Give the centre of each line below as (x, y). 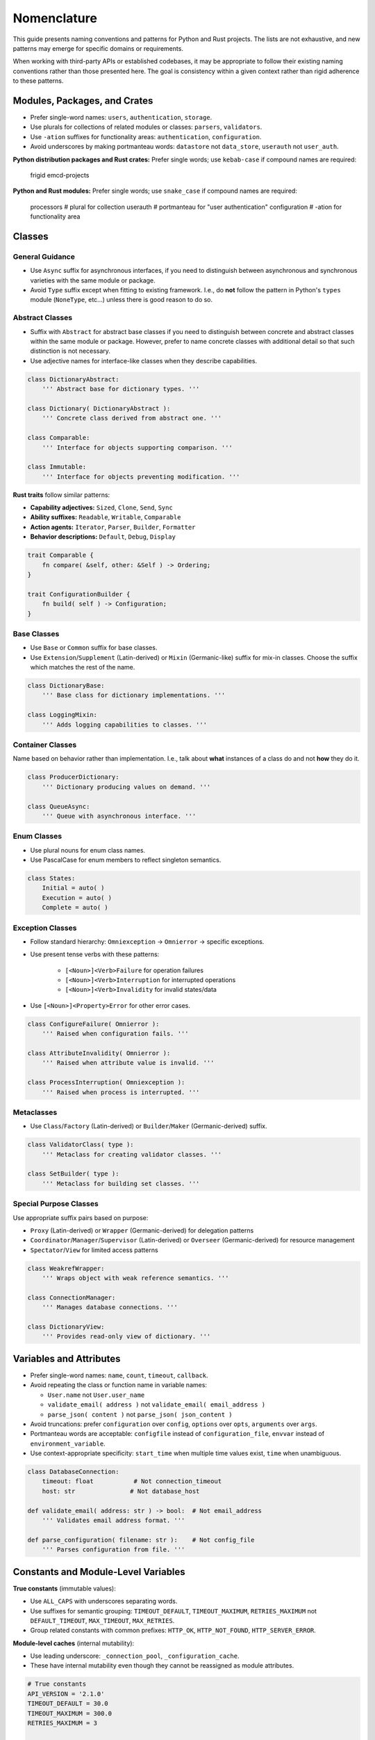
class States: (51, 878)
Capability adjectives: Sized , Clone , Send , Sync (101, 507)
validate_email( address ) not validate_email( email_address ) (157, 1405)
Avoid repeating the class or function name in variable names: (119, 1385)
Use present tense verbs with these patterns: (95, 954)
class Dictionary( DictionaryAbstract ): (99, 408)
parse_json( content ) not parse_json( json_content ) (140, 1414)
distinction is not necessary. (70, 351)
